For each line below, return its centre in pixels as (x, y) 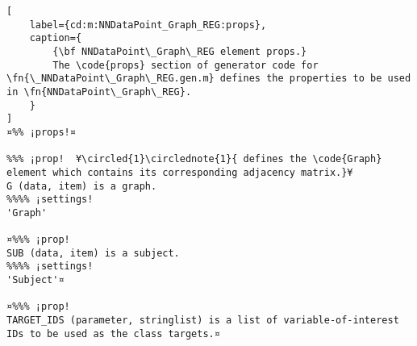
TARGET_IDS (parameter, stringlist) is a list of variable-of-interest (203, 321)
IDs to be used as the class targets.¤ (113, 333)
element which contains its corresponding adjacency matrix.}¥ (180, 172)
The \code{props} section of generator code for (186, 65)
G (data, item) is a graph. (82, 186)
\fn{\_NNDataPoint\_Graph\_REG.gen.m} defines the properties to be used (209, 79)
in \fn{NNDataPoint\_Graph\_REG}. (99, 92)
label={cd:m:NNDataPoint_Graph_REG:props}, (148, 25)
